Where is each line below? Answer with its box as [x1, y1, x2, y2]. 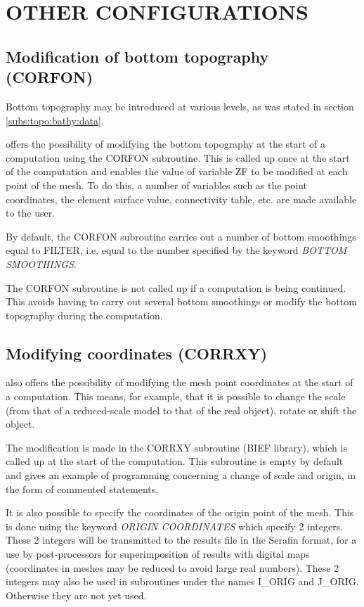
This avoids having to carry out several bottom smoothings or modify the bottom [6, 294, 357, 309]
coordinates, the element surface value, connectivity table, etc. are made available [6, 191, 357, 206]
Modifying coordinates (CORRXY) [6, 342, 268, 364]
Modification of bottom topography [6, 45, 269, 67]
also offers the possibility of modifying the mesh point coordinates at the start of [6, 375, 353, 390]
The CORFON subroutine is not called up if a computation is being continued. [6, 280, 346, 295]
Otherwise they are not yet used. [6, 587, 147, 602]
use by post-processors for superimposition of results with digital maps [6, 547, 310, 561]
